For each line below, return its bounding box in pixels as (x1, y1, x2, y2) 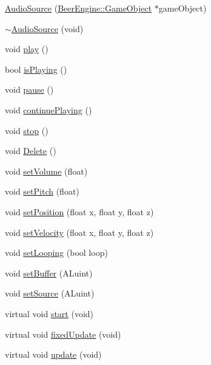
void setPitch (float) (5, 185, 79, 198)
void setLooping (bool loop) (5, 246, 108, 259)
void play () (5, 42, 49, 55)
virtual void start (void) (5, 307, 94, 320)
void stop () (5, 124, 49, 136)
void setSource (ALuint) (5, 287, 95, 300)
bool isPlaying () (5, 62, 67, 75)
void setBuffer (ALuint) (5, 266, 93, 279)
